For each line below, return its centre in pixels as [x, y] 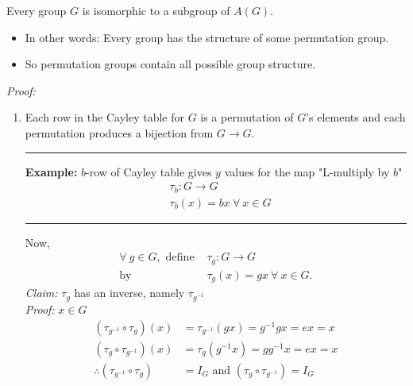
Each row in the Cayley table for [104, 117]
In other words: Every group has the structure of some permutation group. [207, 37]
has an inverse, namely [129, 293]
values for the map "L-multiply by [307, 171]
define [180, 258]
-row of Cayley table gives [149, 171]
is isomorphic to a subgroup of [156, 10]
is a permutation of [247, 117]
